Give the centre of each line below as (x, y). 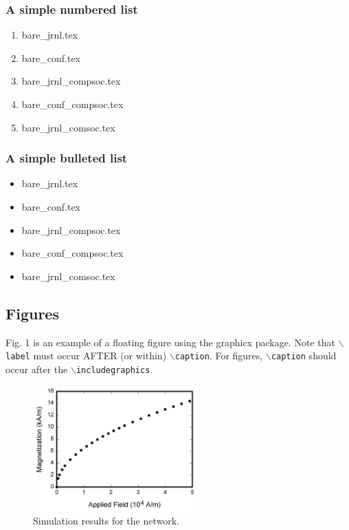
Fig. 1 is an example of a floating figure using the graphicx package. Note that (170, 342)
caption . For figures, (219, 356)
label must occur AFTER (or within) (86, 356)
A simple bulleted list (67, 158)
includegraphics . (114, 369)
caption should (304, 356)
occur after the (37, 369)
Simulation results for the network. (106, 521)
